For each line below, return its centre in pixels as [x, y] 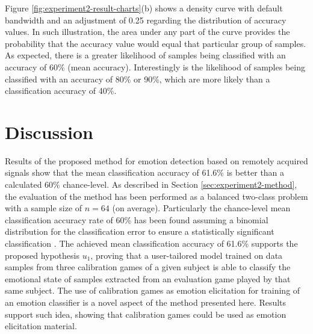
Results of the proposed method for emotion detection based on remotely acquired [156, 160]
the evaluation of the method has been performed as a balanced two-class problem [156, 196]
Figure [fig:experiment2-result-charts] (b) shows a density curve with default [144, 8]
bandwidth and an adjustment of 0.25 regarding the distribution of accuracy [146, 20]
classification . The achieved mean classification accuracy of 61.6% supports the [151, 243]
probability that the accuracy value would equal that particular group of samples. [156, 43]
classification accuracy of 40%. [61, 91]
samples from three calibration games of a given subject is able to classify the [148, 267]
